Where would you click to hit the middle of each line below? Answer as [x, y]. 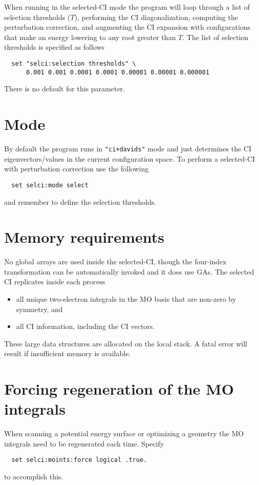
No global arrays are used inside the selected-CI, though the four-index [115, 261]
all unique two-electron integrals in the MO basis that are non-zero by [126, 299]
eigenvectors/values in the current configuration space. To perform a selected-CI [130, 158]
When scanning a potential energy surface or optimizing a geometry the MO [124, 433]
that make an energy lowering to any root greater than [90, 37]
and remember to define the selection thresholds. [80, 201]
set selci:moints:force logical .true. [79, 460]
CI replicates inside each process [55, 282]
